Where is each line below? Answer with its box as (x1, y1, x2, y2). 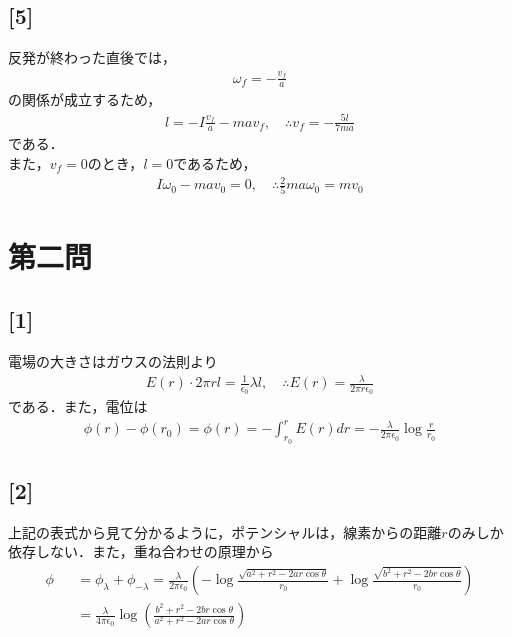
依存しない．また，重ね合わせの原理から (8, 541, 274, 562)
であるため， (173, 152, 257, 173)
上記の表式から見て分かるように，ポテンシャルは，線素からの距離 (8, 521, 442, 542)
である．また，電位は (8, 396, 148, 417)
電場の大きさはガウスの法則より (8, 350, 218, 371)
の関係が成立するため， (8, 89, 162, 110)
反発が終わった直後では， (8, 47, 176, 68)
